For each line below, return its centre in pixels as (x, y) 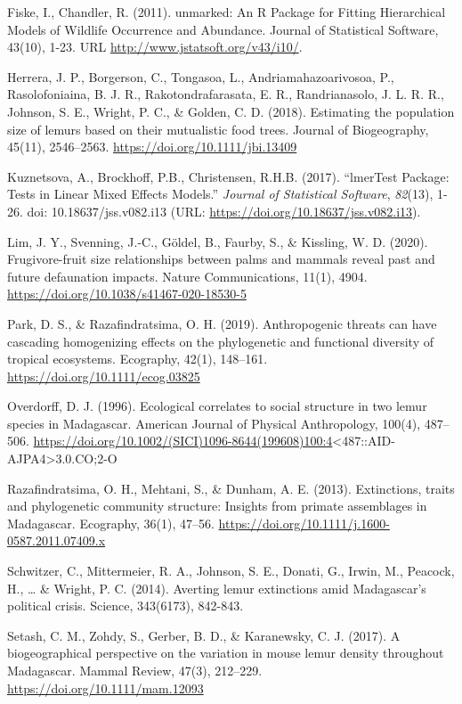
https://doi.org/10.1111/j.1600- (304, 523)
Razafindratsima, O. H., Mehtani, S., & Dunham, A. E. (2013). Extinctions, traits (231, 488)
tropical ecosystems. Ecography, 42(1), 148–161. (138, 359)
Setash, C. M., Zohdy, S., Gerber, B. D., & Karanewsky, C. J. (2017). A (204, 635)
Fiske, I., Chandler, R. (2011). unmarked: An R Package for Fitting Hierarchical (227, 12)
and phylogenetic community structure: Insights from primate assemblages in (217, 506)
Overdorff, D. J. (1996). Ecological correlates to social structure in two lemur (217, 406)
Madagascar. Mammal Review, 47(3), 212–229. (135, 670)
